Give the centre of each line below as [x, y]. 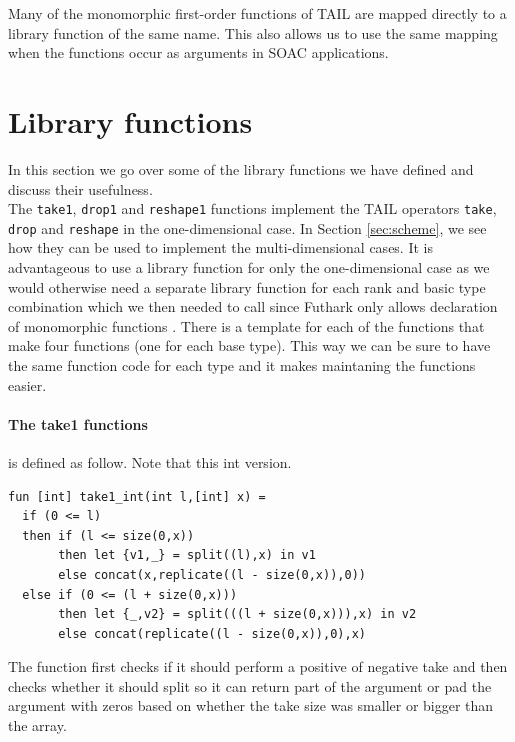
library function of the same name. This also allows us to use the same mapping [253, 32]
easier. [27, 384]
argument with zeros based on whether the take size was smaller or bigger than [251, 705]
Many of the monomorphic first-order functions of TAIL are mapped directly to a [257, 13]
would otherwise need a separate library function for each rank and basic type [247, 286]
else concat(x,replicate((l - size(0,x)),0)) [212, 574]
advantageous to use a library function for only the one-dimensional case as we [249, 267]
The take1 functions [78, 423]
